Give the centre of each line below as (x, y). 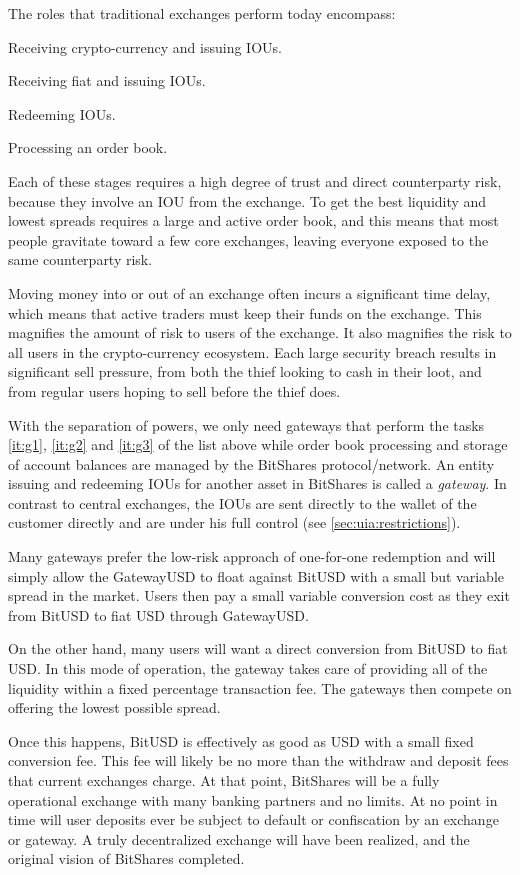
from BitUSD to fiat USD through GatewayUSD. (158, 614)
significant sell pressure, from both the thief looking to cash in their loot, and (245, 371)
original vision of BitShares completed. (126, 858)
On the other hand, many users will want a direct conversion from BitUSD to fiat (258, 648)
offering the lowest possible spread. (114, 707)
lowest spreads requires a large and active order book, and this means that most (253, 220)
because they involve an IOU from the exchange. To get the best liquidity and (247, 200)
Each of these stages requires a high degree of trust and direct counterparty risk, (255, 180)
